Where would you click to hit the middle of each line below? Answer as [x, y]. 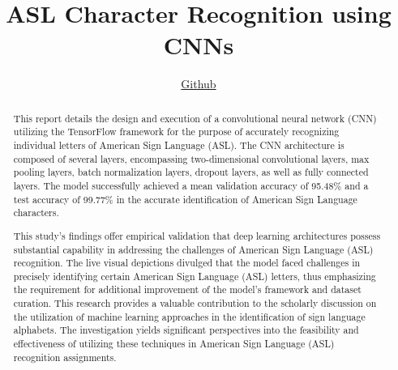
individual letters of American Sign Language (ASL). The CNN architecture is [179, 145]
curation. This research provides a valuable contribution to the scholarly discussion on [195, 303]
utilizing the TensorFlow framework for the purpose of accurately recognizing [176, 132]
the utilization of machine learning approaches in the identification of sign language [189, 316]
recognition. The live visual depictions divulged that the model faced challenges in [187, 263]
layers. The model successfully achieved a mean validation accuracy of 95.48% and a [191, 185]
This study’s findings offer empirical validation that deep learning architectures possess [197, 235]
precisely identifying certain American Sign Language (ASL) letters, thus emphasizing [195, 276]
